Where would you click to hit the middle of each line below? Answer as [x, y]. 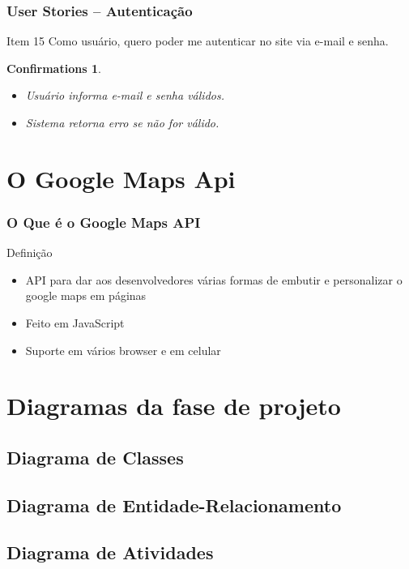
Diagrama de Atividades [110, 552]
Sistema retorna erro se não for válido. [122, 122]
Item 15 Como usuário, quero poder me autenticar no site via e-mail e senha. [198, 41]
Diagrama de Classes [95, 457]
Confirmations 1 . [54, 68]
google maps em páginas [86, 295]
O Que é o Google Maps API [104, 222]
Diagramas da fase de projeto [174, 406]
